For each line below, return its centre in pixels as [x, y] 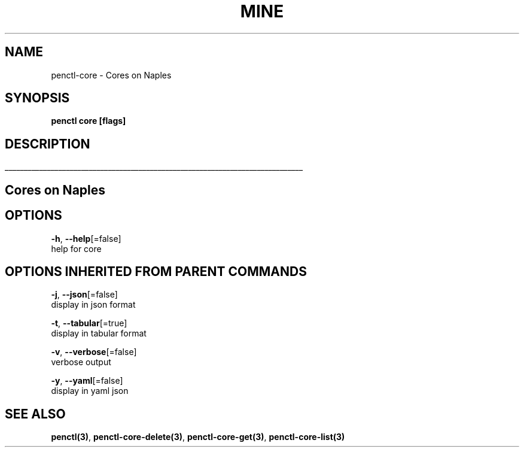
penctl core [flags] [89, 121]
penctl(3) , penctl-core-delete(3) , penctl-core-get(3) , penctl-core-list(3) [198, 437]
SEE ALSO [35, 414]
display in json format [93, 305]
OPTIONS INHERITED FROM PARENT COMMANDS [156, 271]
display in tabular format [99, 333]
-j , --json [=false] [84, 295]
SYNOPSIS [37, 98]
